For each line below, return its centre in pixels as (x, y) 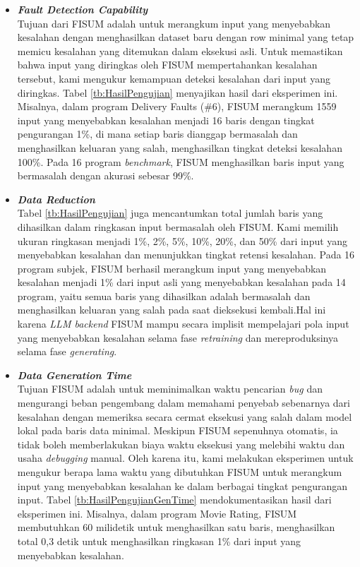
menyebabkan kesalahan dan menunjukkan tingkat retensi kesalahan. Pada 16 (186, 255)
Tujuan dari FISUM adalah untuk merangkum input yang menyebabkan (174, 23)
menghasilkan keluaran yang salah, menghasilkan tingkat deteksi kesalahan (180, 147)
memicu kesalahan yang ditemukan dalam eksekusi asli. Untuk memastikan (180, 50)
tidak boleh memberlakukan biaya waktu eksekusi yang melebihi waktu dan (181, 444)
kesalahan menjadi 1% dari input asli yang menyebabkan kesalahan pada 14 (181, 282)
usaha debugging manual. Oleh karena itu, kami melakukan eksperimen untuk (185, 458)
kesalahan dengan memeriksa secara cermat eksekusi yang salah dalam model (185, 416)
